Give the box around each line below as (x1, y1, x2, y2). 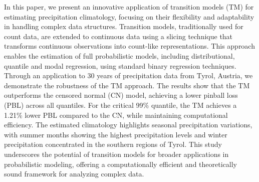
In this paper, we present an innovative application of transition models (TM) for (4, 2, 254, 12)
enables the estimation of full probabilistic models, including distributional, (4, 50, 235, 61)
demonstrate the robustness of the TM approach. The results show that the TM (4, 80, 250, 90)
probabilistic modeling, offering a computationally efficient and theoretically (4, 158, 237, 169)
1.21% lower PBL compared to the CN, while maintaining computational (4, 109, 228, 120)
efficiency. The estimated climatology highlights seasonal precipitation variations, (4, 119, 252, 130)
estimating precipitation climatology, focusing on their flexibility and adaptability (4, 11, 254, 22)
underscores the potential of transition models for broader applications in (4, 148, 229, 159)
